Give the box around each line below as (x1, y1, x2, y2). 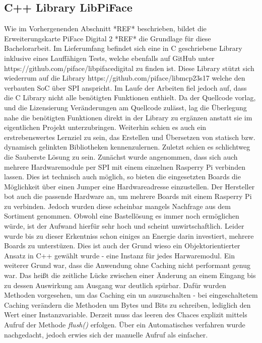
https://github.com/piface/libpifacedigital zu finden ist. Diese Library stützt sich (4, 62, 254, 73)
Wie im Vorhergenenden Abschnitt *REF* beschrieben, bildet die (4, 23, 207, 34)
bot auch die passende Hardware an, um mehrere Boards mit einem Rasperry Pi (4, 191, 252, 201)
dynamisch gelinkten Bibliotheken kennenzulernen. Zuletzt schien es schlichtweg (4, 142, 250, 152)
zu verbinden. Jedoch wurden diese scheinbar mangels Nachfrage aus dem (4, 200, 231, 211)
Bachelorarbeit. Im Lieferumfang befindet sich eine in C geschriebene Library (4, 43, 242, 53)
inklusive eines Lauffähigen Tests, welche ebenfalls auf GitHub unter (4, 52, 215, 63)
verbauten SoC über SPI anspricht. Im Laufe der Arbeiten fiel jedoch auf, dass (4, 82, 247, 93)
